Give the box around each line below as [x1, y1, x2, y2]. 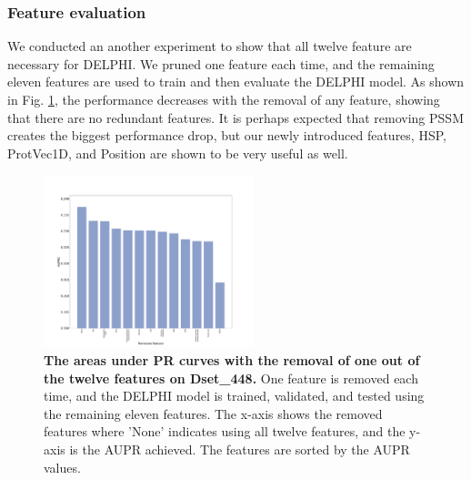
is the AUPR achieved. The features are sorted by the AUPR [69, 439, 410, 458]
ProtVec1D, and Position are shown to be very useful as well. [7, 143, 348, 162]
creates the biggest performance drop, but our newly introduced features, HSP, [7, 126, 446, 145]
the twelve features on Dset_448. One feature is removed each [44, 368, 418, 387]
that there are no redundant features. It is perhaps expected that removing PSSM [7, 107, 464, 127]
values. [44, 457, 81, 476]
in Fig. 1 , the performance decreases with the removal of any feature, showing [7, 90, 440, 108]
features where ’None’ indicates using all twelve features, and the [44, 422, 406, 441]
